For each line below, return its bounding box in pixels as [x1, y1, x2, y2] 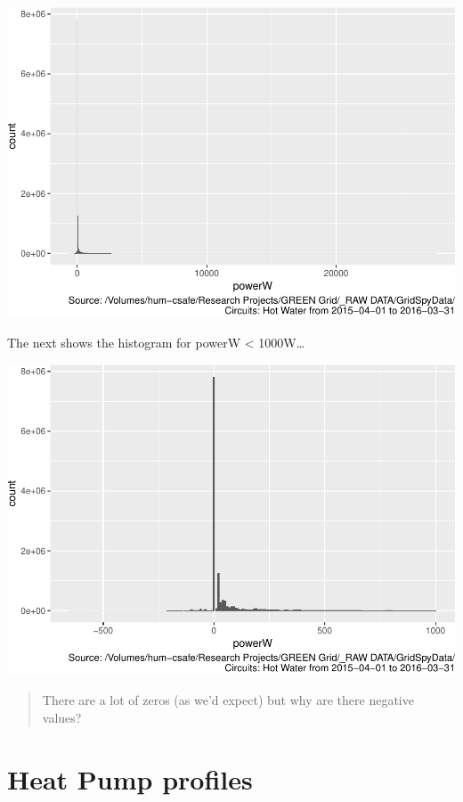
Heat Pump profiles [7, 760, 253, 797]
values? [42, 708, 82, 727]
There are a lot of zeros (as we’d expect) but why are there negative [42, 691, 414, 709]
